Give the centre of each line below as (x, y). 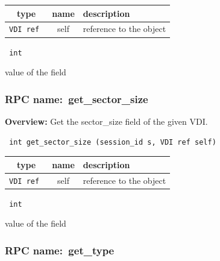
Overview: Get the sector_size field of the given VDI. (106, 121)
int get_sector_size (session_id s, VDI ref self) (113, 142)
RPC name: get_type (60, 250)
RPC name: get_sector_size (77, 99)
